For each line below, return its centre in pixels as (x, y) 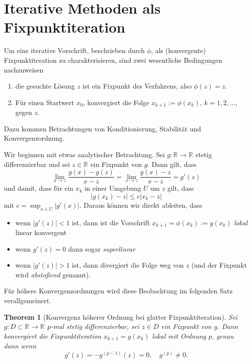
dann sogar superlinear (102, 248)
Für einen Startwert (45, 102)
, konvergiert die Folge (116, 102)
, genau (223, 336)
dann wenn (20, 346)
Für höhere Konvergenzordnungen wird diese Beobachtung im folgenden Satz (118, 291)
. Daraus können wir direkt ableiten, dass (141, 205)
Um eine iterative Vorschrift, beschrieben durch (75, 50)
